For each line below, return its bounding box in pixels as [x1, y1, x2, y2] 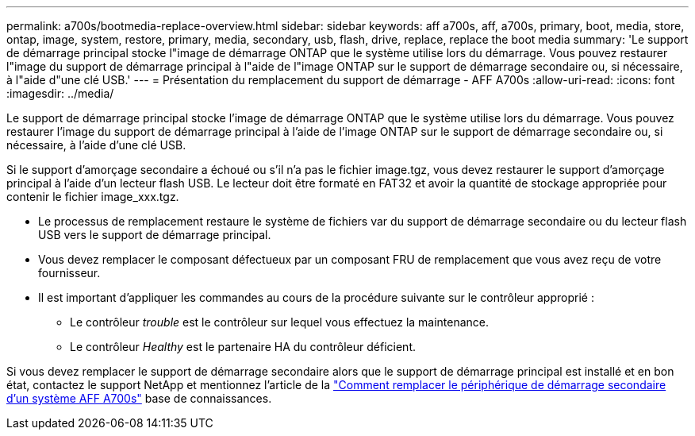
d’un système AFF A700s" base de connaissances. [6, 392, 272, 405]
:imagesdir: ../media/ [6, 87, 114, 100]
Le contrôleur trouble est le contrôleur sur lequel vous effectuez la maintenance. [70, 315, 490, 329]
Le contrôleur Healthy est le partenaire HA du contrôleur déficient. [70, 340, 416, 353]
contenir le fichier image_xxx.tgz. [6, 190, 179, 203]
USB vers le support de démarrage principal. [38, 228, 271, 241]
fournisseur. [38, 266, 101, 280]
